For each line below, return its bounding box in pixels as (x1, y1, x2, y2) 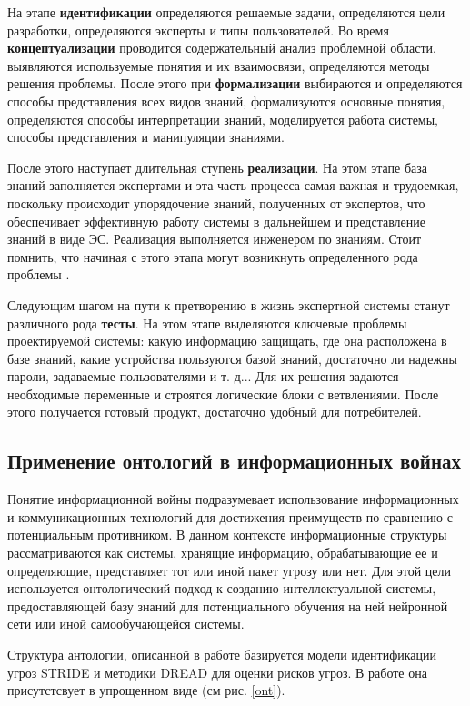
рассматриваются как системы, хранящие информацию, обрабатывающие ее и (7, 543, 438, 562)
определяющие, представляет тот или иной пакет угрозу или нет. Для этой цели (7, 560, 452, 580)
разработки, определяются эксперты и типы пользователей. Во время (7, 20, 389, 39)
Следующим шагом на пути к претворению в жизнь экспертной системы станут (7, 295, 450, 314)
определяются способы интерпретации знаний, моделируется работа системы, (7, 109, 439, 128)
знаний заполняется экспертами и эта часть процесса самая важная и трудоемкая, (7, 176, 459, 195)
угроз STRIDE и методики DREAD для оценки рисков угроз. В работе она (7, 662, 427, 681)
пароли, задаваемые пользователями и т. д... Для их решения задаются (7, 367, 399, 386)
